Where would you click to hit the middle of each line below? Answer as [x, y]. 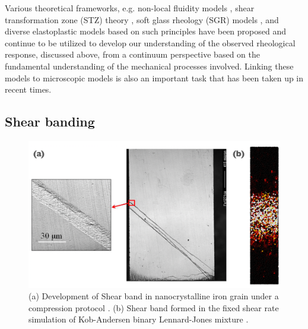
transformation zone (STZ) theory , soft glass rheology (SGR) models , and [142, 19]
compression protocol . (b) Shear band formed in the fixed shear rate [154, 307]
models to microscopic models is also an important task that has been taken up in [154, 77]
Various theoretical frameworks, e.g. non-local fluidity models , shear [130, 8]
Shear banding [50, 121]
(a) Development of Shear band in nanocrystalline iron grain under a [154, 296]
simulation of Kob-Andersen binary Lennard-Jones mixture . [139, 319]
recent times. [28, 89]
